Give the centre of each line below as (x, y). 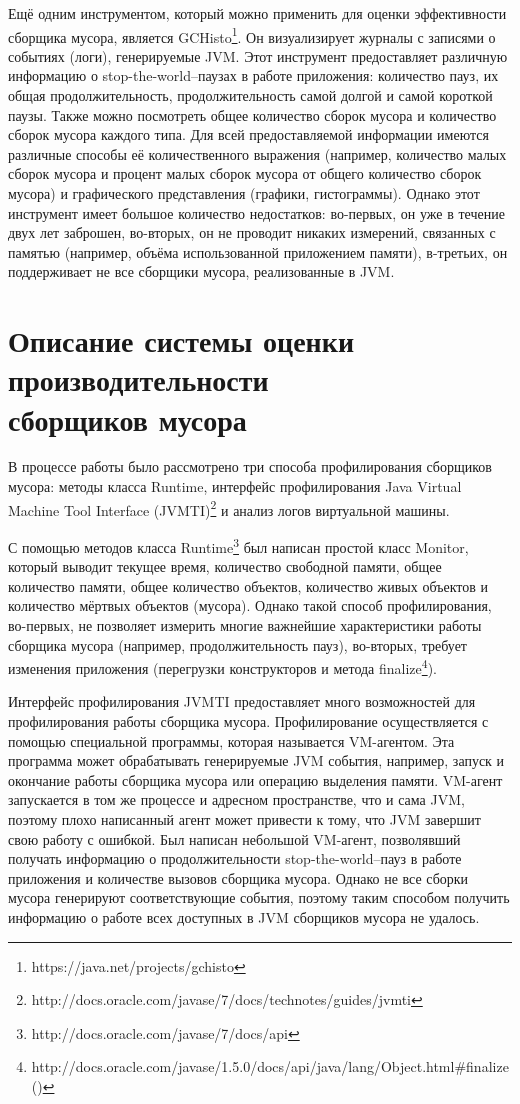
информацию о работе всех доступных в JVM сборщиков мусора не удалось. (244, 916)
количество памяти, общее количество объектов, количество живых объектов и (248, 585)
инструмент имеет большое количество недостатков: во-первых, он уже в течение (256, 212)
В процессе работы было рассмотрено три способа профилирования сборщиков (250, 466)
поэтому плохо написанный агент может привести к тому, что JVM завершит (244, 818)
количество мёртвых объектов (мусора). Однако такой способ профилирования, (250, 605)
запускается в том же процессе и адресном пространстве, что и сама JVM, (236, 799)
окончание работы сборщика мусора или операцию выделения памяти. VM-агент (255, 779)
